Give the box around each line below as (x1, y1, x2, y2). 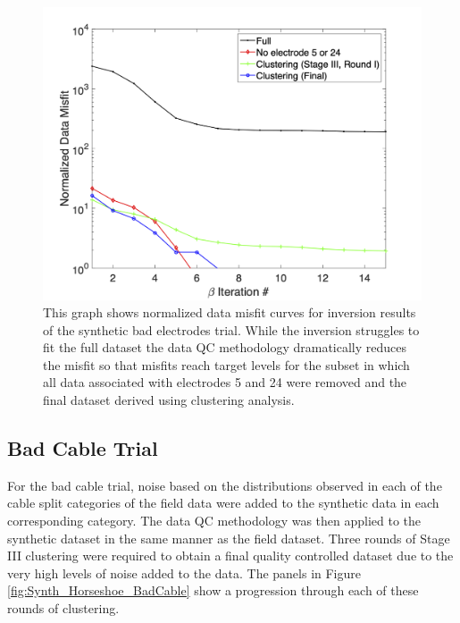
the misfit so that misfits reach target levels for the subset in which (43, 355, 410, 374)
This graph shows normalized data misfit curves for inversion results (43, 303, 416, 322)
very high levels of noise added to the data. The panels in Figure (7, 563, 362, 582)
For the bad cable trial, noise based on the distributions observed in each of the (7, 476, 442, 494)
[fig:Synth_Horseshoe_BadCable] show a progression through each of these (7, 581, 419, 600)
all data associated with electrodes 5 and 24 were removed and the (43, 373, 407, 391)
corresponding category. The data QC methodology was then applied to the (7, 511, 422, 530)
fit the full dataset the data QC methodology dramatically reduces (43, 338, 407, 357)
